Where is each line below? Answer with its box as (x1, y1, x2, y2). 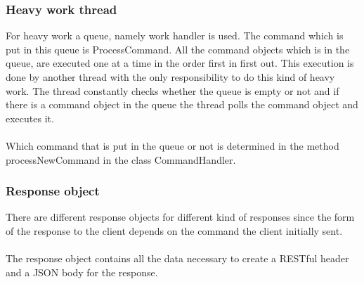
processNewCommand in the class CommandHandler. (6, 152, 236, 167)
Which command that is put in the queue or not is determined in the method (6, 138, 339, 153)
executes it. (6, 110, 54, 125)
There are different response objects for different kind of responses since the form (6, 209, 355, 224)
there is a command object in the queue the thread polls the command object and (6, 97, 358, 112)
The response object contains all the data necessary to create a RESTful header (6, 251, 349, 266)
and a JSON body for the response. (6, 264, 158, 279)
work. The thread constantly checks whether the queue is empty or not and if (6, 83, 339, 98)
